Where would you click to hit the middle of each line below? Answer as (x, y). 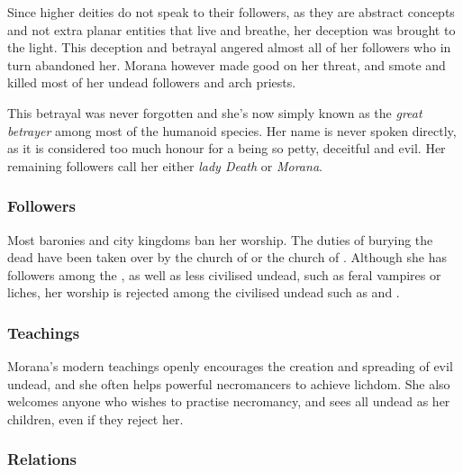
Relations (42, 459)
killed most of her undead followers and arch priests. (152, 82)
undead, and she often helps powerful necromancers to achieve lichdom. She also (229, 383)
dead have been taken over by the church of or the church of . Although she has (227, 257)
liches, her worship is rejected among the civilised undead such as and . (204, 292)
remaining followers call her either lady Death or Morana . (165, 165)
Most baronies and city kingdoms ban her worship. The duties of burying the (220, 239)
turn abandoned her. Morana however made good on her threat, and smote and (227, 64)
